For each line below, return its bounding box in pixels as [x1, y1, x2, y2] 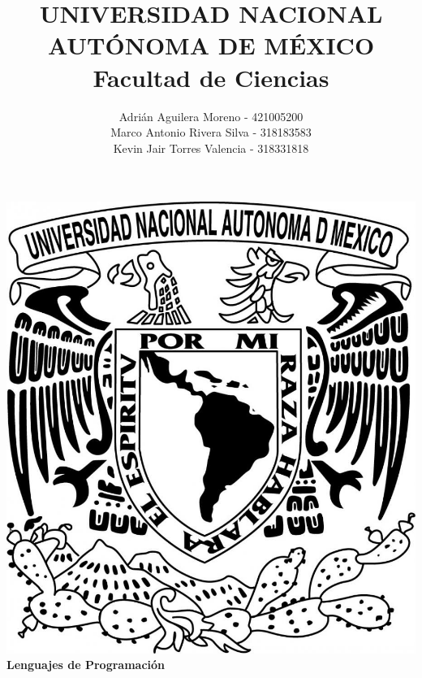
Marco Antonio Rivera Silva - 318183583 [110, 124, 312, 141]
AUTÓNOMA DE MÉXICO [47, 28, 375, 62]
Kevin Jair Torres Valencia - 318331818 [113, 139, 309, 156]
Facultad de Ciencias [93, 60, 329, 93]
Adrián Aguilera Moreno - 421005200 [118, 107, 304, 124]
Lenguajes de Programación [6, 656, 166, 673]
